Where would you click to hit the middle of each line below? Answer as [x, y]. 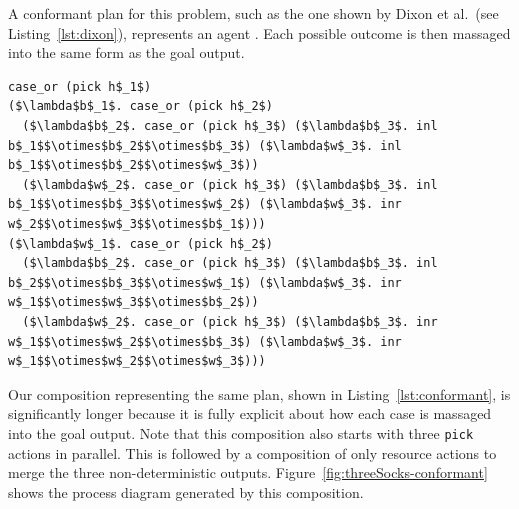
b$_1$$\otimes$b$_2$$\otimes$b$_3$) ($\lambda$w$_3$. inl [205, 145]
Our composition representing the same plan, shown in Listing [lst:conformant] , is [259, 393]
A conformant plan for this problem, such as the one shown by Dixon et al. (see [253, 13]
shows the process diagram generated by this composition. [186, 491]
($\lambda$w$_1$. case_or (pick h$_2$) [140, 243]
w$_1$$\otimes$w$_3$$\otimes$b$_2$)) [133, 302]
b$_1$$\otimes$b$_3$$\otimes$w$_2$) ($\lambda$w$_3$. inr [205, 204]
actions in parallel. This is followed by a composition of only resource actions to [252, 452]
